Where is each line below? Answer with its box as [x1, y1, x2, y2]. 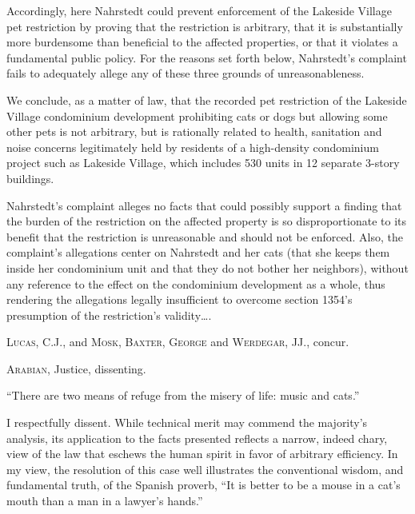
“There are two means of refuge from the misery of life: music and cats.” [6, 387, 360, 404]
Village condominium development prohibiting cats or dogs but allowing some [6, 107, 388, 124]
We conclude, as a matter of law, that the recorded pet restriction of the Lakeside [6, 91, 407, 108]
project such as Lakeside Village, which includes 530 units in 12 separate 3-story [6, 154, 400, 171]
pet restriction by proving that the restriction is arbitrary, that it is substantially [6, 18, 403, 34]
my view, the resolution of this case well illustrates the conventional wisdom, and [6, 460, 404, 477]
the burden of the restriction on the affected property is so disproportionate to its [6, 213, 407, 229]
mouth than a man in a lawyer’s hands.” [6, 492, 203, 509]
